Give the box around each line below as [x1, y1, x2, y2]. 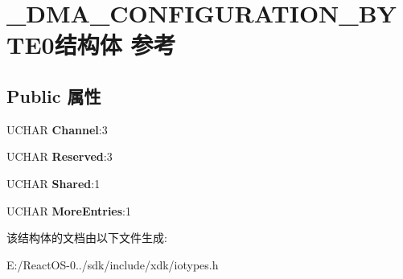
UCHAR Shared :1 [6, 174, 101, 191]
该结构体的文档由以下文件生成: [6, 229, 167, 246]
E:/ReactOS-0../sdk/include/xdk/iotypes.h [6, 256, 219, 273]
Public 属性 [6, 83, 101, 108]
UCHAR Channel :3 [6, 121, 108, 137]
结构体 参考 [54, 28, 176, 61]
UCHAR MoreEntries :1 [6, 202, 132, 219]
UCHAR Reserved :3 [6, 148, 113, 165]
